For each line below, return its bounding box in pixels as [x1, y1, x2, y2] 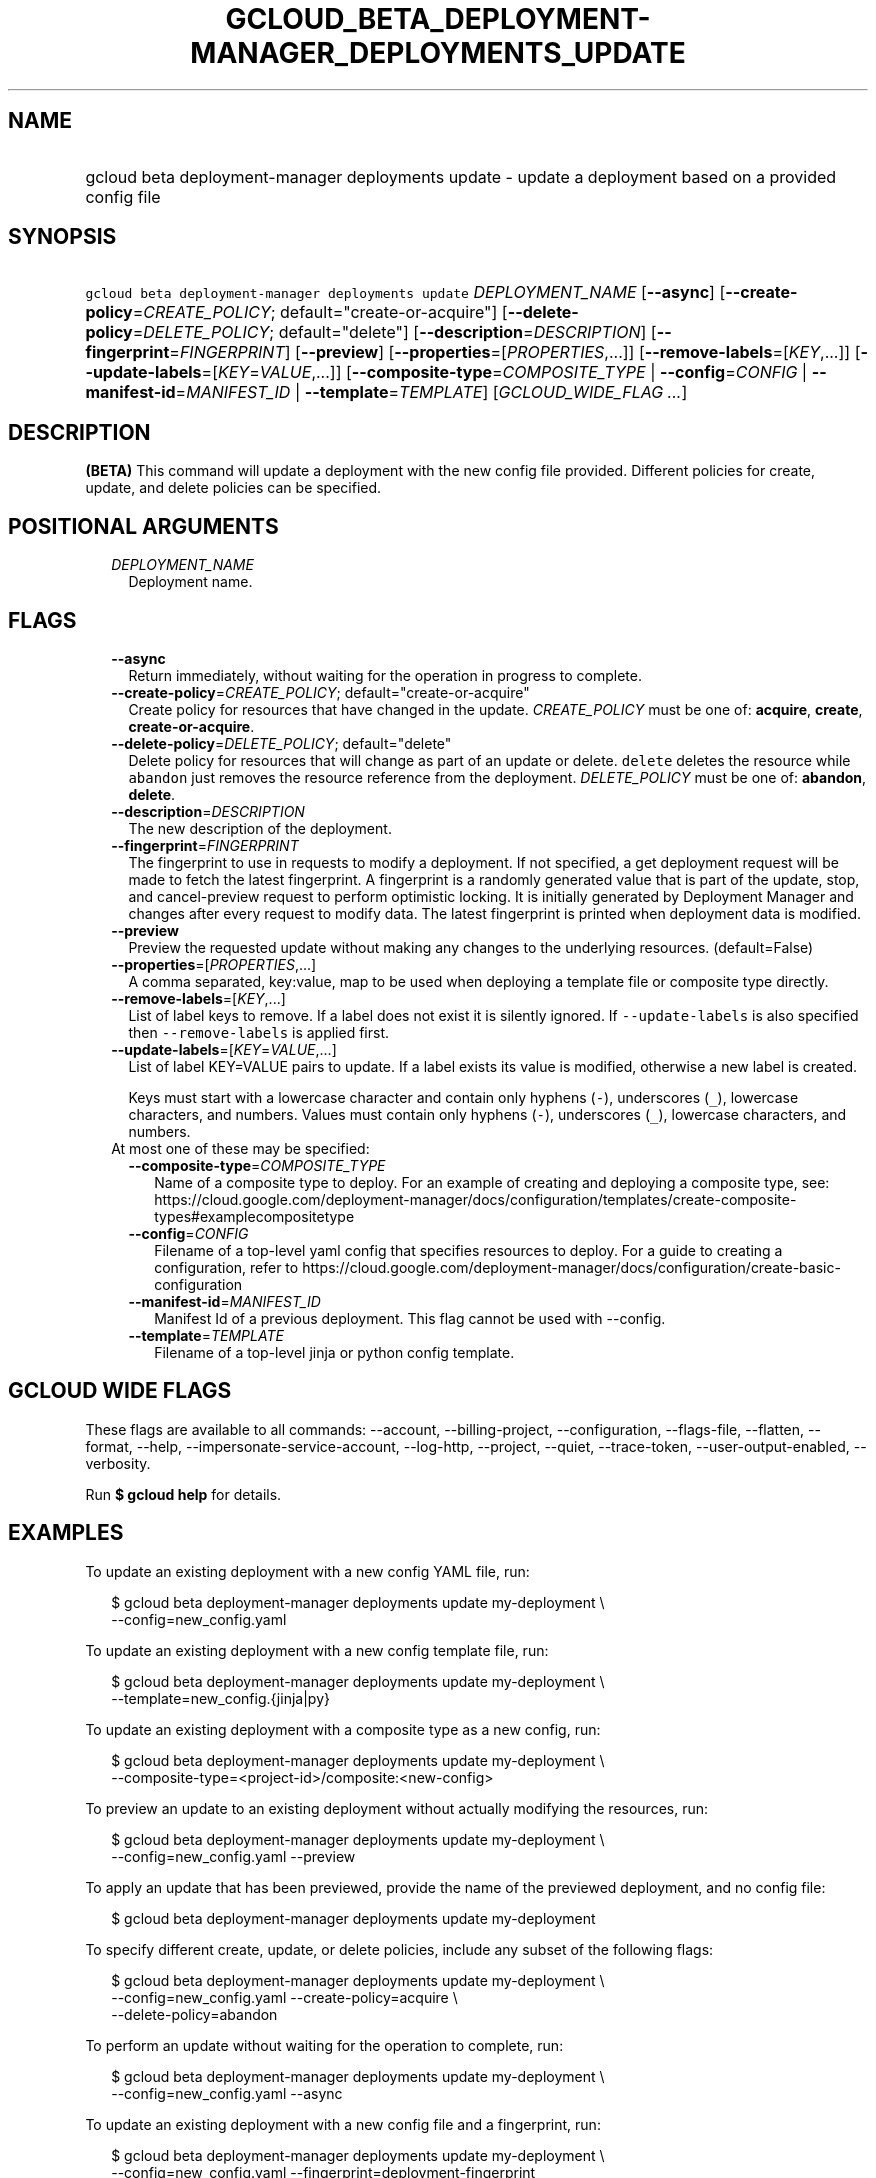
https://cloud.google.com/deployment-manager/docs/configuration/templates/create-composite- [154, 1190, 797, 1208]
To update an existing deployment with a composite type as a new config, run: [85, 1720, 601, 1738]
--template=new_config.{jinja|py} [111, 1689, 330, 1707]
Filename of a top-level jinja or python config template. [154, 1343, 515, 1361]
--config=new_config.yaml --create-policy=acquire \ [111, 1988, 458, 2006]
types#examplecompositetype [154, 1207, 355, 1225]
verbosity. [85, 1454, 151, 1472]
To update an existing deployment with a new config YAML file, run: [85, 1562, 530, 1580]
